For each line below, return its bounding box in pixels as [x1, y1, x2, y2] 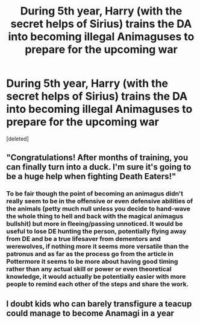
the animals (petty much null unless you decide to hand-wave [6, 205, 191, 213]
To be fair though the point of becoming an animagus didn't [6, 189, 184, 198]
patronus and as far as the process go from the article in [6, 250, 173, 258]
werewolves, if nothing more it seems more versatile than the [6, 243, 189, 251]
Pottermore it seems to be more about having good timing [6, 258, 178, 266]
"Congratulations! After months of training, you [6, 153, 189, 163]
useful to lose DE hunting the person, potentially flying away [6, 227, 187, 236]
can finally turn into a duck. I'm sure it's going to [6, 162, 192, 173]
